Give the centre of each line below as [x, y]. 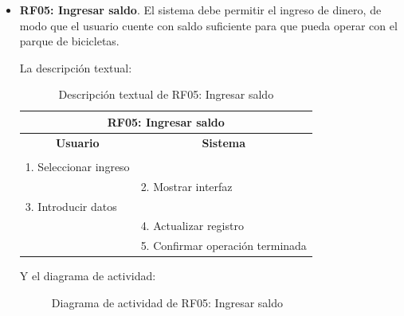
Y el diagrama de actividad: [88, 276]
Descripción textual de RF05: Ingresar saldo [166, 94]
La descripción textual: [76, 67]
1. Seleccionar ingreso [77, 166]
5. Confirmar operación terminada [224, 246]
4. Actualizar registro [192, 226]
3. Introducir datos [71, 206]
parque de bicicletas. [69, 41]
